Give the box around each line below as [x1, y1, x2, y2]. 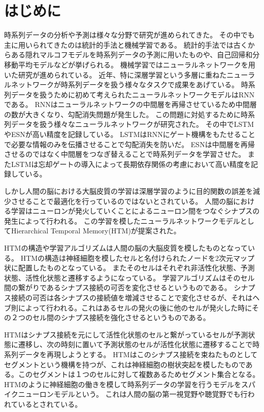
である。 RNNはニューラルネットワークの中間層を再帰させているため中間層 [4, 99, 257, 110]
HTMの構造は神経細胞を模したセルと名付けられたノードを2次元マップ [20, 252, 255, 263]
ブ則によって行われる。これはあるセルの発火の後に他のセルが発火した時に [4, 302, 252, 313]
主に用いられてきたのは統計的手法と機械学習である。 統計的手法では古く [4, 39, 248, 50]
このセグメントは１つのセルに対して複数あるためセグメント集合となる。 [18, 369, 260, 380]
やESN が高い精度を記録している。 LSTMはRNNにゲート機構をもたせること [4, 129, 255, 140]
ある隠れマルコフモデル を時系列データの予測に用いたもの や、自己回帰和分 [11, 49, 260, 60]
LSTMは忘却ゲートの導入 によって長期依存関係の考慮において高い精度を [11, 158, 251, 169]
